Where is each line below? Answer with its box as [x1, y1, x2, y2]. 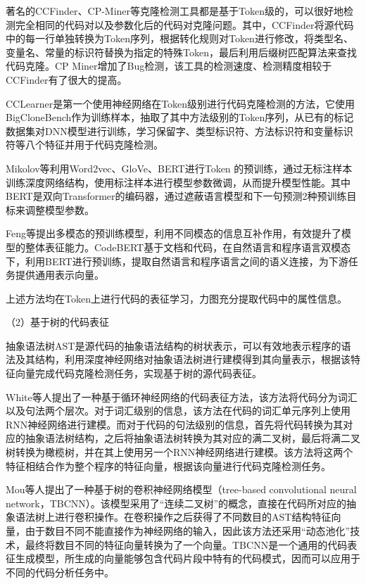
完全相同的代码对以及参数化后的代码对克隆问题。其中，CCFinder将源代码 [15, 17, 354, 32]
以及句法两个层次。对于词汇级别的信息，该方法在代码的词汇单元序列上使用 [6, 403, 351, 418]
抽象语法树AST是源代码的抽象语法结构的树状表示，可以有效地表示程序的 [6, 338, 341, 353]
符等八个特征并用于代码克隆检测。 [6, 137, 163, 152]
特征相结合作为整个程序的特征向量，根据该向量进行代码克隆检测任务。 [6, 458, 331, 473]
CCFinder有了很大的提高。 [6, 72, 127, 87]
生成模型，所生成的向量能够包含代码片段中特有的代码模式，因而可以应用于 [15, 551, 360, 566]
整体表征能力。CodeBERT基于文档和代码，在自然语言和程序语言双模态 [25, 239, 351, 254]
